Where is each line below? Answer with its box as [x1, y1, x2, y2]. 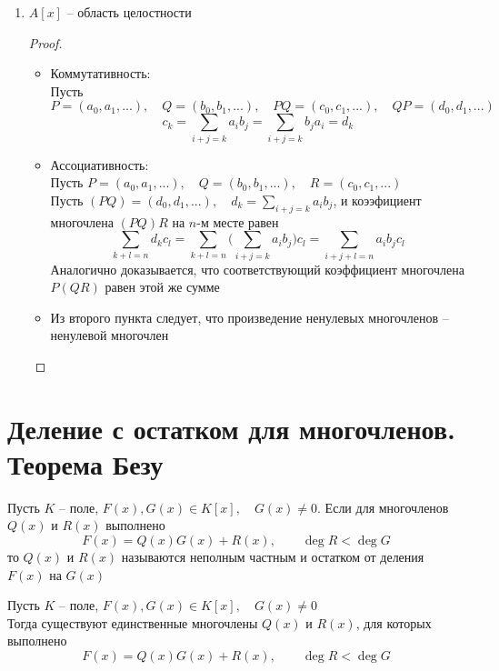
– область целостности [66, 3, 192, 21]
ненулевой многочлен [50, 325, 169, 345]
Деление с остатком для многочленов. [7, 409, 455, 446]
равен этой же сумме [105, 277, 220, 296]
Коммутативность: [50, 64, 151, 83]
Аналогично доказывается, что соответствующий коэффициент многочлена [50, 259, 464, 278]
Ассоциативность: [50, 155, 149, 174]
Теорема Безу [7, 445, 164, 482]
